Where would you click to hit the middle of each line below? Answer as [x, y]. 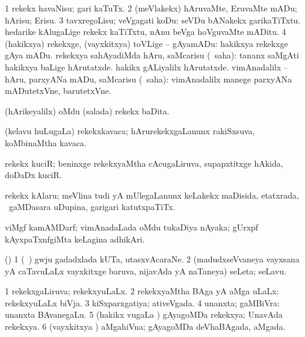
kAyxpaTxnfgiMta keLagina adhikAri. [75, 239]
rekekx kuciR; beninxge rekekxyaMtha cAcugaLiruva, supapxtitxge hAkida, [144, 163]
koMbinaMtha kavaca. [46, 142]
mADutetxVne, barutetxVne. [58, 91]
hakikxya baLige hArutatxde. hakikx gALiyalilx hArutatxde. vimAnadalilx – [146, 66]
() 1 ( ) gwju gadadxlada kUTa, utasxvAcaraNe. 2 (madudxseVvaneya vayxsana [152, 259]
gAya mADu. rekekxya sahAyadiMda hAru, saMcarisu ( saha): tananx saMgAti [152, 55]
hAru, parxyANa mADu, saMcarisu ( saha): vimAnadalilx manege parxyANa [149, 79]
